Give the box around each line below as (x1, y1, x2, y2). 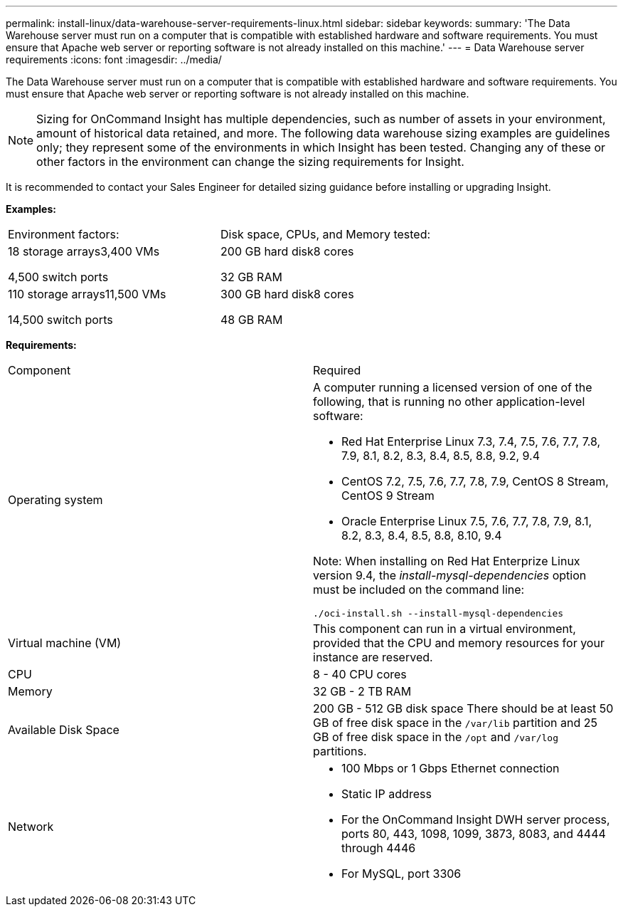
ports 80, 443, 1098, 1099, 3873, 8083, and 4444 (341, 827, 606, 841)
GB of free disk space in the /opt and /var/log (313, 730, 559, 744)
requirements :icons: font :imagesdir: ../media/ (6, 53, 222, 65)
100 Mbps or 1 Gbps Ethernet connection (341, 761, 560, 775)
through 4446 (341, 841, 416, 855)
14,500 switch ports (8, 313, 113, 327)
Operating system (8, 492, 103, 507)
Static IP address (341, 787, 432, 801)
